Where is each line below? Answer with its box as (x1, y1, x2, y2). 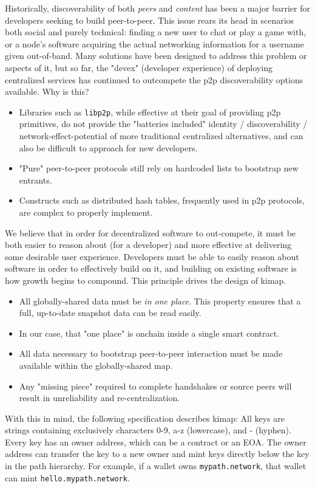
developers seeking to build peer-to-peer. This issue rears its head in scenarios (5, 13, 294, 26)
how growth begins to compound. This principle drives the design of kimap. (5, 273, 286, 286)
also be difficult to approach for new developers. (19, 141, 198, 154)
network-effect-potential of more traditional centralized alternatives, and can (19, 129, 303, 142)
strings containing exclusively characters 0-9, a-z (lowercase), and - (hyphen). (5, 424, 291, 436)
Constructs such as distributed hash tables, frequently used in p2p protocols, (19, 194, 305, 207)
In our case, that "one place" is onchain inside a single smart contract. (19, 326, 280, 339)
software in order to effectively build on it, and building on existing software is (5, 262, 297, 275)
